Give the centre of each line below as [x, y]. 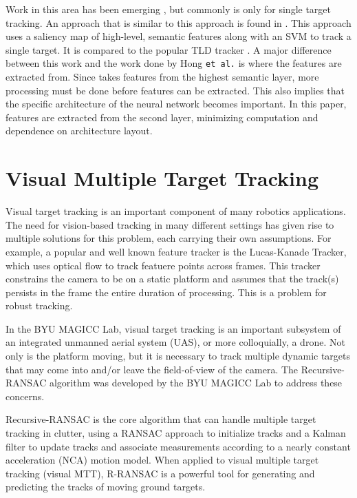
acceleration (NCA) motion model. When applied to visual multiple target [162, 460]
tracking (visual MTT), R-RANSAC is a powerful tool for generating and [160, 473]
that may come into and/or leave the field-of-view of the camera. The [152, 369]
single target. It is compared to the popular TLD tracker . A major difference [169, 49]
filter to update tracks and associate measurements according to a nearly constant [178, 446]
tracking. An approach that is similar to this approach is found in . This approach [178, 22]
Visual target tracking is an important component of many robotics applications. [176, 211]
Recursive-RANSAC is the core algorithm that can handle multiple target [161, 419]
